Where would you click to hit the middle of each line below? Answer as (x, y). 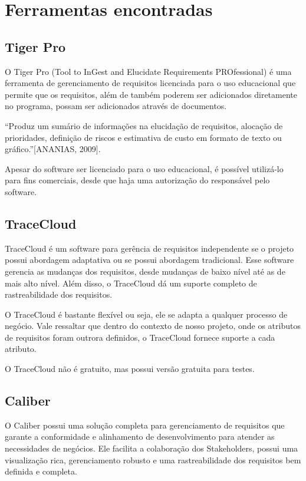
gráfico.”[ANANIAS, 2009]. (53, 149)
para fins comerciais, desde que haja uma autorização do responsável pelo (137, 180)
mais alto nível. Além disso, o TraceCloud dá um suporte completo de (131, 283)
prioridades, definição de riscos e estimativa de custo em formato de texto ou (143, 137)
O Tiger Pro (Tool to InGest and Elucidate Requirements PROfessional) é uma (148, 71)
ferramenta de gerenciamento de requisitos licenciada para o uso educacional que (150, 83)
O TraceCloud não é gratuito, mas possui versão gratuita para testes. (130, 369)
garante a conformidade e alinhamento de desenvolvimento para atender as (140, 436)
